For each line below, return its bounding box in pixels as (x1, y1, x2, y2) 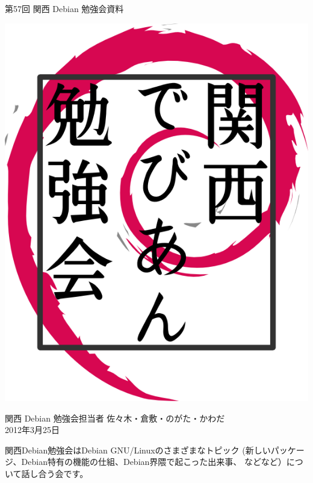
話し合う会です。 (21, 467, 88, 479)
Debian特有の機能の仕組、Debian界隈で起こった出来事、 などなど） (21, 455, 287, 468)
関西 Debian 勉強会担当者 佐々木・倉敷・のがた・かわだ (5, 411, 225, 424)
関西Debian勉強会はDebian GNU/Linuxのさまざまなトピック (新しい (5, 443, 271, 456)
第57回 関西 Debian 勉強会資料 (5, 2, 124, 14)
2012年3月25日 (5, 423, 60, 436)
